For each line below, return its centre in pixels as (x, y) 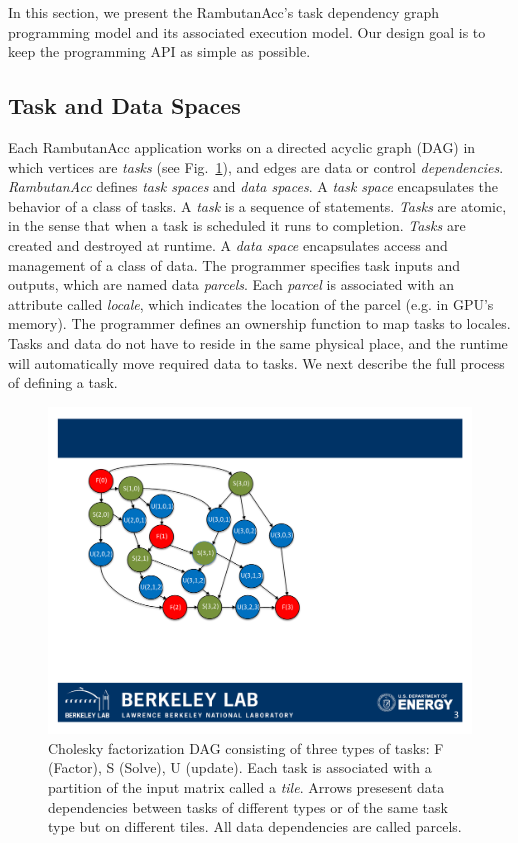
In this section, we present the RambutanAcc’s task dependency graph (224, 12)
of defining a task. (63, 382)
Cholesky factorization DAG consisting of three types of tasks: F (246, 747)
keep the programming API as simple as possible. (159, 51)
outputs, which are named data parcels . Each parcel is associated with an (231, 284)
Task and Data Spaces (124, 105)
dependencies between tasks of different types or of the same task (248, 806)
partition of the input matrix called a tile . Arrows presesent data (246, 787)
